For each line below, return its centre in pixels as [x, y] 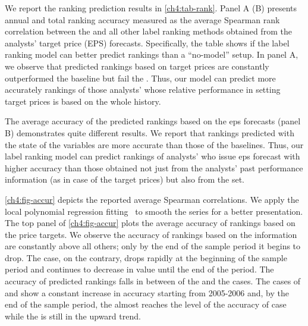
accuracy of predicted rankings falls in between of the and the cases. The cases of [153, 281]
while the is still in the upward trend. [73, 316]
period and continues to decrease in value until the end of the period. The [139, 269]
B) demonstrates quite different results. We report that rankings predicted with [150, 132]
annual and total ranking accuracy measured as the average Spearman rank [142, 19]
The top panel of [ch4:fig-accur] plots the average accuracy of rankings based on [150, 223]
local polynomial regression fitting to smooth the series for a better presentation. [154, 211]
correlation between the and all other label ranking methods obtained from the [148, 31]
